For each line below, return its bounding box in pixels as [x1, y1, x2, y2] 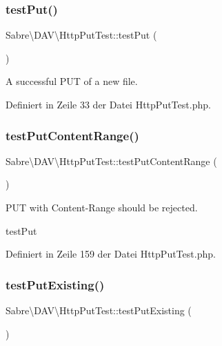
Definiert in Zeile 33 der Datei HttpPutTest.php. [6, 97, 211, 111]
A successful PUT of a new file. [6, 74, 138, 88]
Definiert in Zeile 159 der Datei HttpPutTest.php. [6, 247, 216, 261]
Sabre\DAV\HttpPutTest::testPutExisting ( [6, 303, 192, 317]
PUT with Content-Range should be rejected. [6, 200, 198, 214]
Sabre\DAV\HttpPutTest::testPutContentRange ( [6, 153, 217, 168]
